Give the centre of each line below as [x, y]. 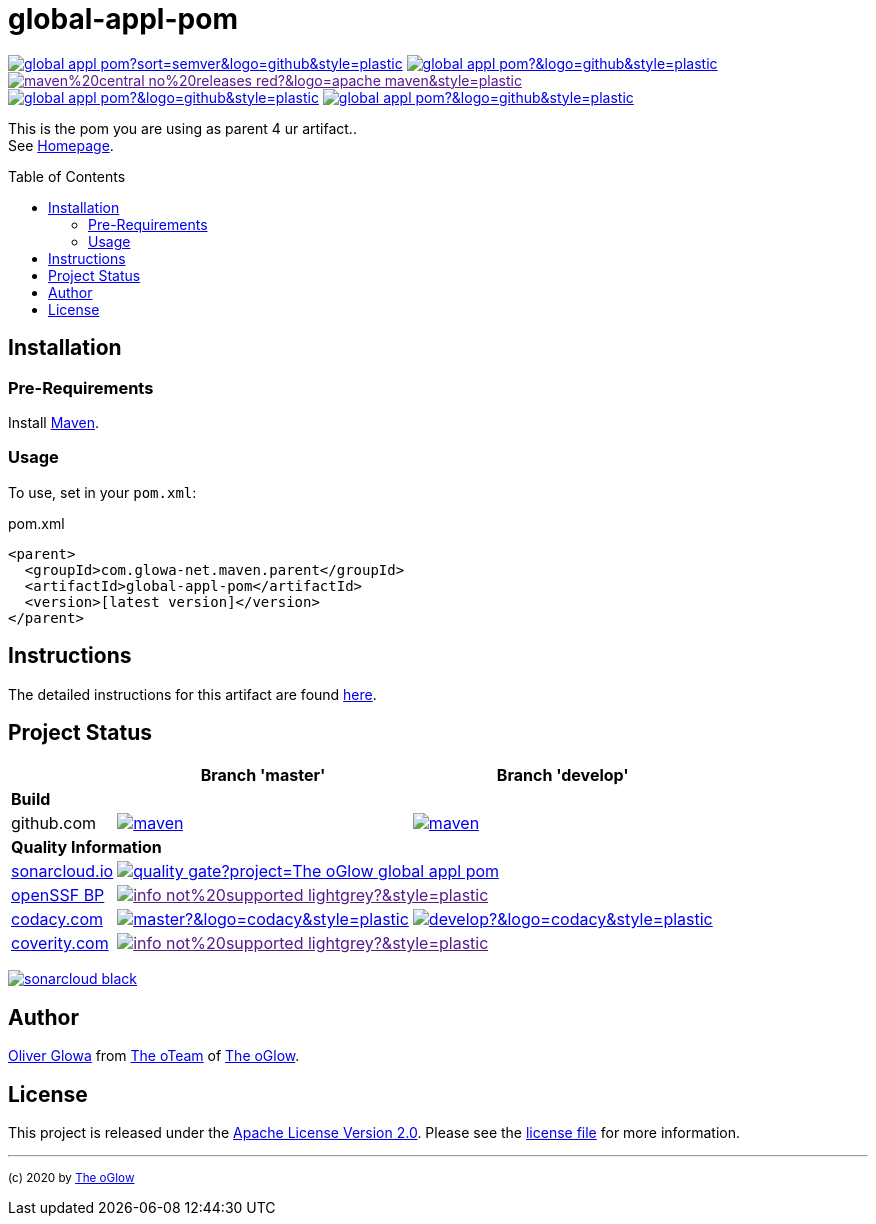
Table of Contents [67, 176]
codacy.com [57, 919]
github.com [53, 823]
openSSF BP [58, 895]
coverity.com [60, 943]
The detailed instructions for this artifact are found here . [192, 694]
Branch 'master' [263, 775]
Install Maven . [54, 422]
